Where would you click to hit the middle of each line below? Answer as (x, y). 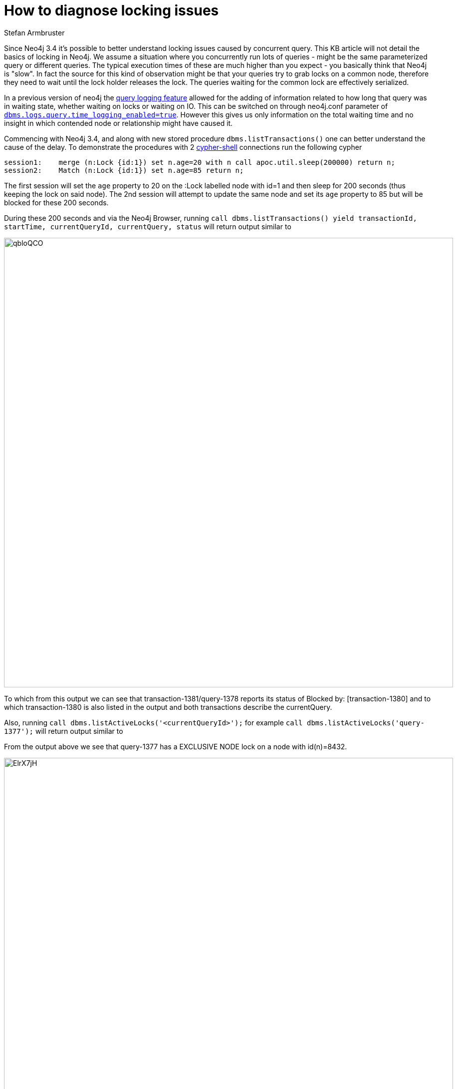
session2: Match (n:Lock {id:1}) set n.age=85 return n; (124, 170)
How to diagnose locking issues (112, 10)
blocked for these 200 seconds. (56, 202)
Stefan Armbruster (34, 32)
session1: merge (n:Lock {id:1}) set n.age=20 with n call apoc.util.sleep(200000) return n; (200, 162)
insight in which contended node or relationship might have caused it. (118, 123)
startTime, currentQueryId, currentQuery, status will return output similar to (148, 226)
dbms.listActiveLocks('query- (365, 723)
